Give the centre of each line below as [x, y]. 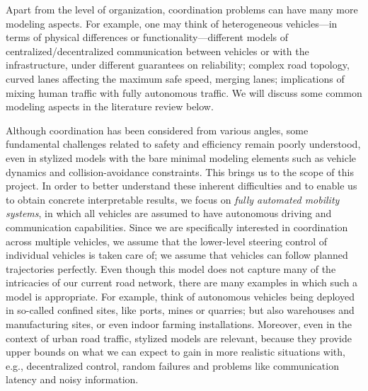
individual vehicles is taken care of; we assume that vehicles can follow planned [177, 255]
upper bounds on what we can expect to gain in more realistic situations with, [176, 352]
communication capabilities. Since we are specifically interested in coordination [177, 227]
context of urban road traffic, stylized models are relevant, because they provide [179, 338]
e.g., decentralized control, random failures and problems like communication [172, 365]
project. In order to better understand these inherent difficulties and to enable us [182, 186]
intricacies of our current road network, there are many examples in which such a [182, 282]
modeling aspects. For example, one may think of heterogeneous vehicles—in [172, 23]
